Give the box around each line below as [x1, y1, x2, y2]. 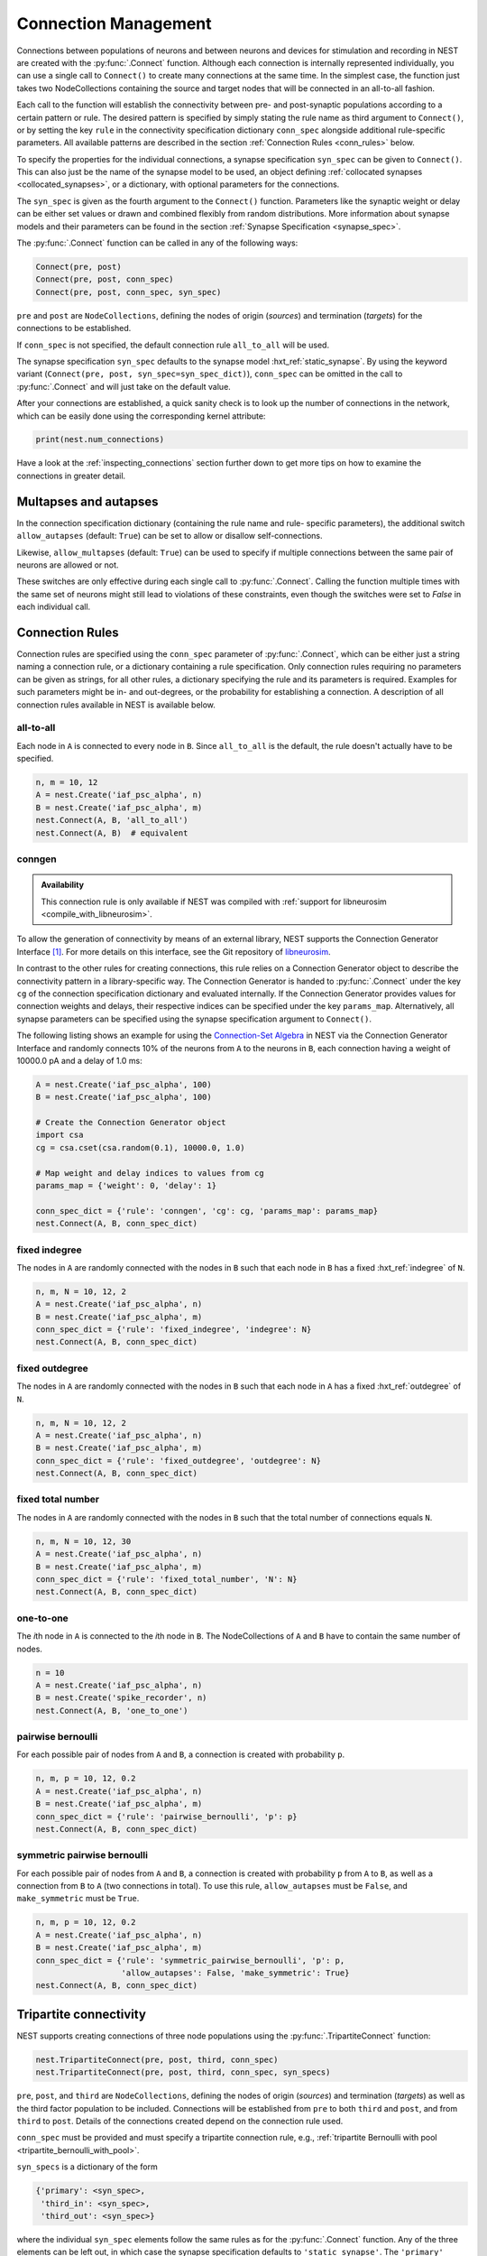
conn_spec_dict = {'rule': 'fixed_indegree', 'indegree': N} [35, 1325, 312, 1335]
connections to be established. [16, 323, 132, 334]
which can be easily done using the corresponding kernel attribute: [16, 411, 266, 421]
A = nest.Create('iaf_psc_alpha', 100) [35, 1079, 212, 1089]
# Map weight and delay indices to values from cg [35, 1168, 265, 1178]
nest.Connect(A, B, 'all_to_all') [35, 815, 188, 826]
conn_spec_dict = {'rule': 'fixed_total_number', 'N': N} [35, 1575, 298, 1585]
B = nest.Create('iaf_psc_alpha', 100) [35, 1092, 212, 1103]
